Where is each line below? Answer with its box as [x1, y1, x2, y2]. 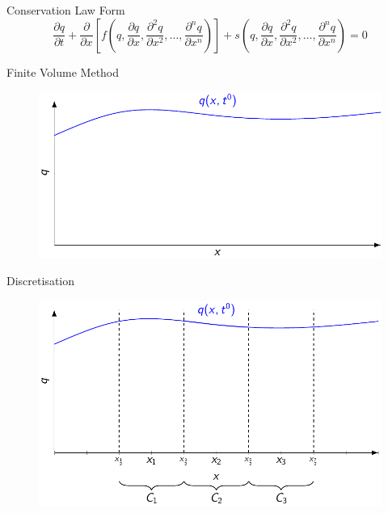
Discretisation [6, 272, 74, 289]
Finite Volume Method [6, 63, 120, 80]
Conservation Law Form [6, 2, 125, 18]
